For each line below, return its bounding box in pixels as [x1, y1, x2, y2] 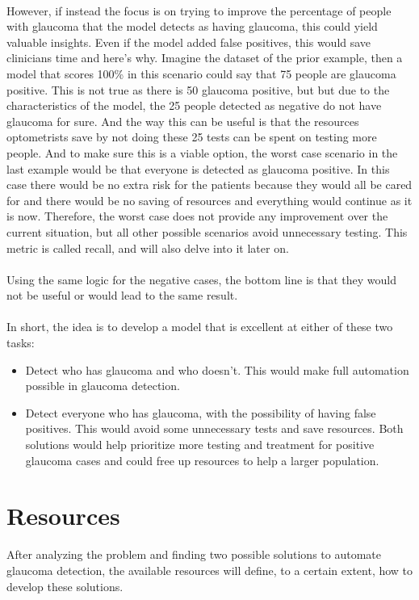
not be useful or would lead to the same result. [6, 287, 238, 304]
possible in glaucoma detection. [25, 377, 180, 394]
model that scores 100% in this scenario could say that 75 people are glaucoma [6, 65, 396, 82]
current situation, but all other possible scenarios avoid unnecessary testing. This [6, 223, 408, 240]
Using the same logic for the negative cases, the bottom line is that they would [6, 271, 396, 287]
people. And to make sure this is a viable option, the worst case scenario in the [6, 144, 398, 161]
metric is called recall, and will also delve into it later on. [6, 239, 289, 256]
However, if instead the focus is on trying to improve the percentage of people [6, 2, 392, 19]
